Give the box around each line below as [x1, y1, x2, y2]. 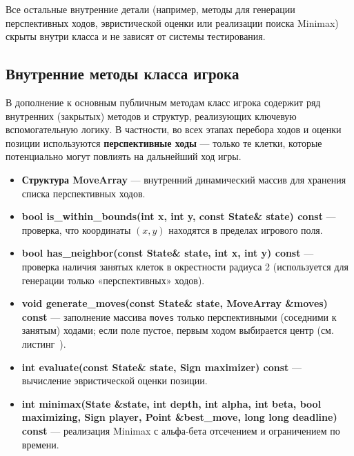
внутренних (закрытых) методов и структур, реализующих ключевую [6, 108, 297, 123]
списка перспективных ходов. [21, 186, 146, 200]
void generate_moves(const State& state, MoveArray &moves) [21, 296, 328, 310]
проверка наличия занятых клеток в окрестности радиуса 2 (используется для [21, 259, 348, 273]
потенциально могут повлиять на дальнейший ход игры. [6, 149, 242, 163]
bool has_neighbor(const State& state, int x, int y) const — [21, 246, 314, 260]
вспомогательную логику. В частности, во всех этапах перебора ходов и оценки [6, 122, 342, 137]
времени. [21, 437, 59, 451]
